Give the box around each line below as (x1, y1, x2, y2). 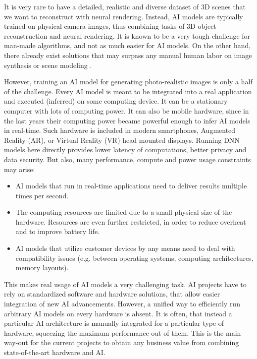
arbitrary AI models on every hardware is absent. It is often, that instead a (4, 308, 232, 318)
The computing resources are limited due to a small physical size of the (15, 207, 232, 217)
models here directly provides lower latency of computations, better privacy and (4, 144, 247, 155)
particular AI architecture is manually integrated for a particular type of (4, 318, 224, 328)
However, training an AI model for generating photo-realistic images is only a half (4, 76, 253, 87)
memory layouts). (15, 262, 69, 273)
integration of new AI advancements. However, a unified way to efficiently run (4, 299, 240, 309)
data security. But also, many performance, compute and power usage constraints (4, 154, 251, 164)
